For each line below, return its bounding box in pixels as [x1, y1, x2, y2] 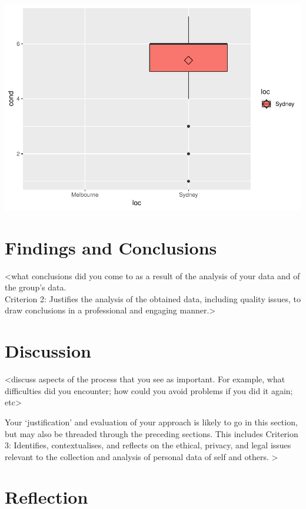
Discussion [5, 339, 91, 363]
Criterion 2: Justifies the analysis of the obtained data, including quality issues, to [5, 292, 301, 305]
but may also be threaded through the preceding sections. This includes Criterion [5, 427, 298, 439]
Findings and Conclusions [5, 235, 217, 259]
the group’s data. [5, 281, 66, 293]
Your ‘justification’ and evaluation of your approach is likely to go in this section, [5, 415, 298, 428]
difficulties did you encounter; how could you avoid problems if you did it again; [5, 384, 293, 396]
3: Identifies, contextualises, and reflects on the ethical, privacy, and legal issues [5, 439, 291, 451]
